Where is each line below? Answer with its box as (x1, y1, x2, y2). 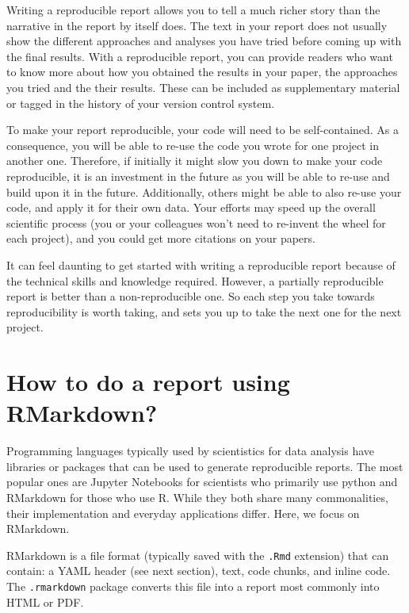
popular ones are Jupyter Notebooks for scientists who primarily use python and (6, 473, 398, 490)
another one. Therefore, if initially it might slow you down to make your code (6, 152, 383, 169)
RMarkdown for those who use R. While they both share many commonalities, (6, 488, 388, 505)
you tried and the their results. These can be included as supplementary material (6, 79, 400, 95)
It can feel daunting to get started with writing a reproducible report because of (6, 256, 396, 273)
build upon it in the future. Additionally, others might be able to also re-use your (6, 183, 402, 200)
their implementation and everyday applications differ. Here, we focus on (6, 504, 360, 521)
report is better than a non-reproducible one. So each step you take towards (6, 288, 375, 305)
